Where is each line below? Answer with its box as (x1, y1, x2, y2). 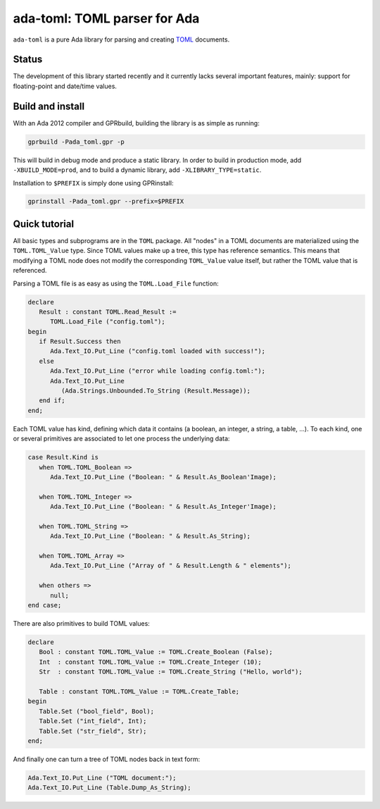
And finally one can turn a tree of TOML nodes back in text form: (13, 755, 201, 763)
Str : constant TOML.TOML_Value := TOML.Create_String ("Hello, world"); (39, 668, 303, 676)
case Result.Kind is (27, 453, 99, 462)
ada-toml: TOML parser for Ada (13, 11, 200, 26)
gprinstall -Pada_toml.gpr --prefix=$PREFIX (27, 197, 184, 206)
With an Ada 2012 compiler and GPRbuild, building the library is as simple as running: (13, 118, 260, 127)
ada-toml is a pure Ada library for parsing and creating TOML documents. (13, 35, 230, 44)
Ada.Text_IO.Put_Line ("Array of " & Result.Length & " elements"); (50, 562, 292, 570)
